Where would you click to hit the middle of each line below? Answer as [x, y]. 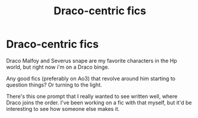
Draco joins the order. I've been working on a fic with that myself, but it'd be [99, 103]
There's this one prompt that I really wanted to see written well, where [92, 96]
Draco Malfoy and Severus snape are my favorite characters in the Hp [92, 60]
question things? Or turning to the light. [54, 85]
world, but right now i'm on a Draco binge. [58, 67]
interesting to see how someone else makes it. [63, 109]
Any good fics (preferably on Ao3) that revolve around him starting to [91, 78]
